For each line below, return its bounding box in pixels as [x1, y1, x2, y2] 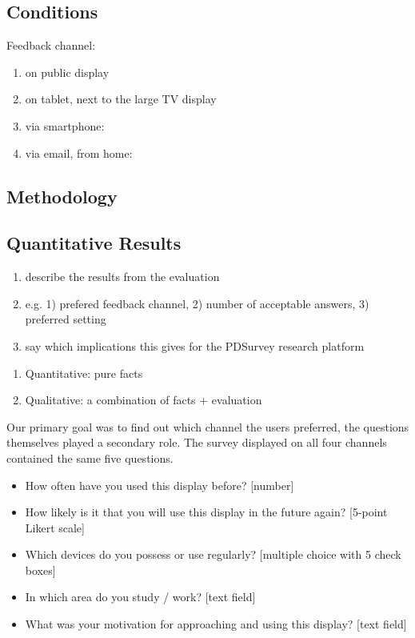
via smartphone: [25, 117, 105, 134]
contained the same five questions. [6, 449, 174, 466]
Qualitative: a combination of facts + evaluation [25, 391, 262, 408]
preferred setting [25, 311, 106, 327]
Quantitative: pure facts [25, 364, 143, 381]
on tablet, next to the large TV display [25, 90, 217, 107]
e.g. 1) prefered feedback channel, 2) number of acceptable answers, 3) [25, 295, 369, 311]
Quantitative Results [6, 231, 182, 255]
